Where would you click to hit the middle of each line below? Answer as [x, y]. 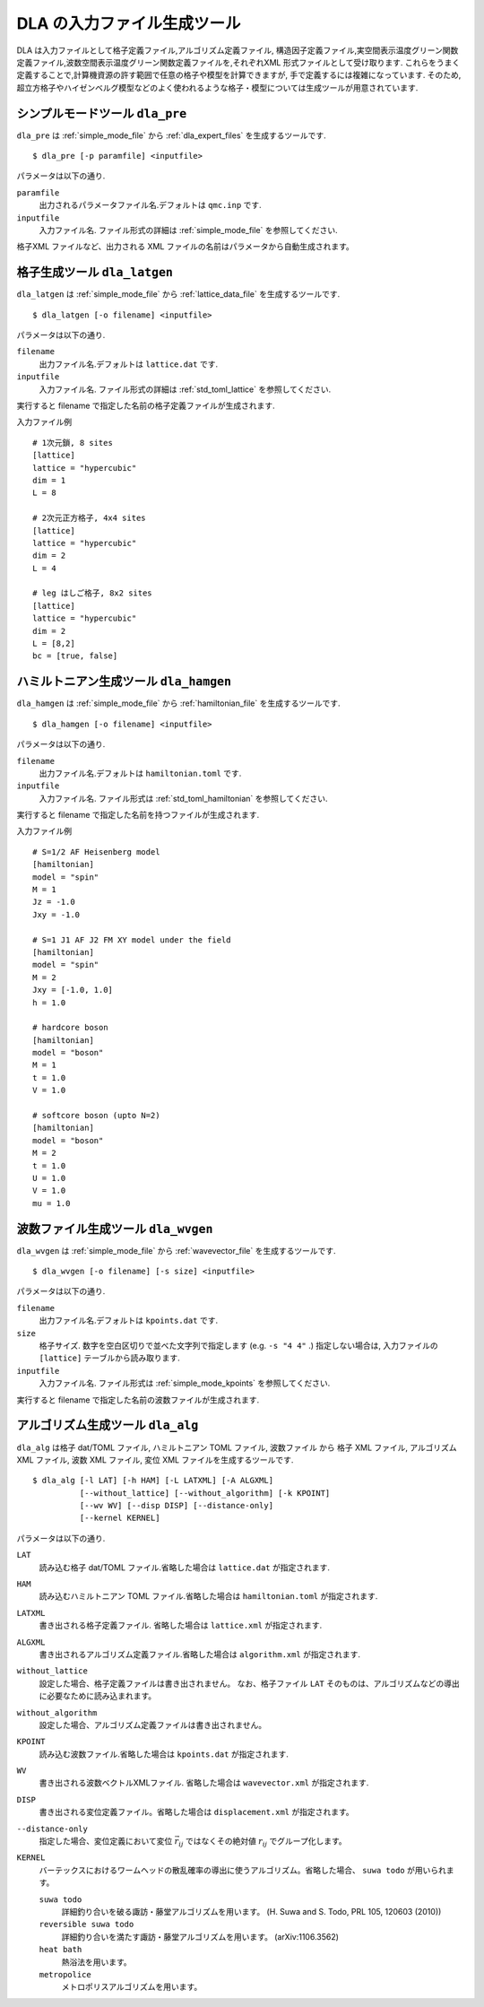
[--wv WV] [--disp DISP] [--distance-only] [176, 1506]
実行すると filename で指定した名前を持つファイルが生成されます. [138, 815]
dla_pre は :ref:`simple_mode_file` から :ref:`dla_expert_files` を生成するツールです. [171, 135]
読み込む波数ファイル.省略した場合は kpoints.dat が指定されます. [164, 1754]
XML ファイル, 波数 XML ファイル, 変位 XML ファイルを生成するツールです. [155, 1460]
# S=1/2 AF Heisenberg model [96, 851]
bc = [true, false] [75, 656]
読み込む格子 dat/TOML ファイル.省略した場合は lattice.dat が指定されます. [185, 1567]
